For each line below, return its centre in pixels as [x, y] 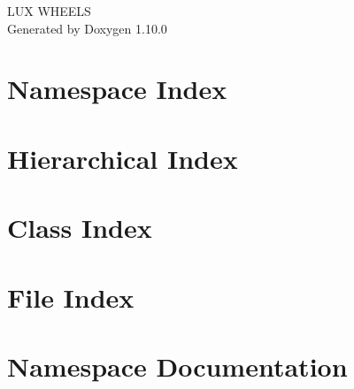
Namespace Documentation [177, 366]
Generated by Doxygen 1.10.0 [87, 28]
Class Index [80, 228]
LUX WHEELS [49, 11]
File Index [71, 297]
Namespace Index [117, 89]
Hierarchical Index [123, 158]
